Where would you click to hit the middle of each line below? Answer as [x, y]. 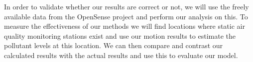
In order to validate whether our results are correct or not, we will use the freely [126, 6]
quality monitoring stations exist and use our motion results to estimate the [120, 35]
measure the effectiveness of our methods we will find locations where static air [125, 26]
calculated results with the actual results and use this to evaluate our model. [121, 55]
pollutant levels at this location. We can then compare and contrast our [114, 45]
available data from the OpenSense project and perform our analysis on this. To [126, 16]
